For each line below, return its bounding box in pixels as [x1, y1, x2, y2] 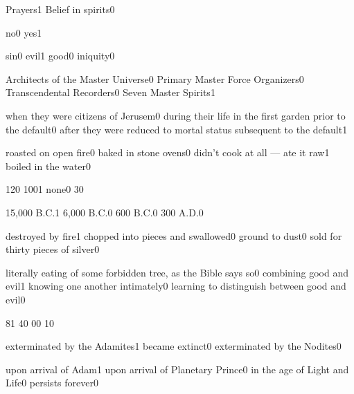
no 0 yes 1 [6, 25, 42, 39]
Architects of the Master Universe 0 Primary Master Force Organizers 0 [6, 71, 304, 86]
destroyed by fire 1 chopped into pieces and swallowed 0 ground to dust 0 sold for [6, 228, 342, 243]
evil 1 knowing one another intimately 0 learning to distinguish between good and [6, 279, 346, 293]
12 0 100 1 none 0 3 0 [6, 182, 84, 196]
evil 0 [6, 292, 26, 306]
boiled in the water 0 [6, 158, 91, 173]
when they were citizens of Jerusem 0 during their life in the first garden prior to [6, 108, 346, 122]
